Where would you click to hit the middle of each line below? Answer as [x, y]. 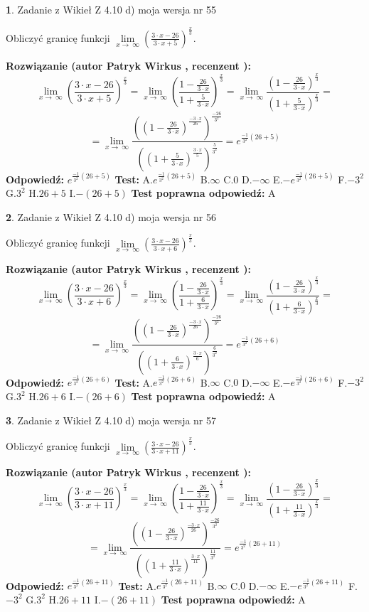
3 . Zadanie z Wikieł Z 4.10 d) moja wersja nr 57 [111, 420]
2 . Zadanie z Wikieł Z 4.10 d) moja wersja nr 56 [111, 216]
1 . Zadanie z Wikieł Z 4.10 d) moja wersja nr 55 [111, 9]
